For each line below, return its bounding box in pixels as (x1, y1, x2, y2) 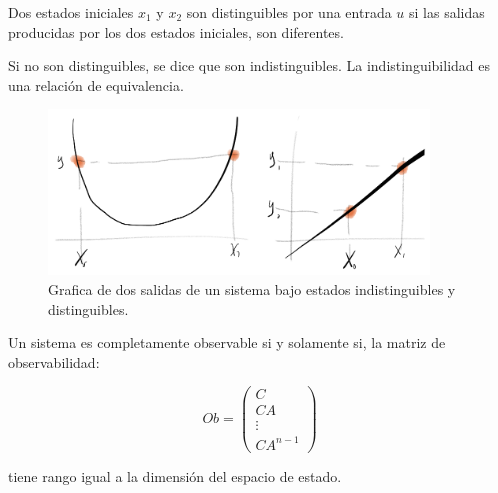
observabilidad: (8, 351, 100, 372)
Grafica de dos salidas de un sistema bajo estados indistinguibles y (48, 278, 456, 299)
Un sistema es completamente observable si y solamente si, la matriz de (8, 332, 446, 353)
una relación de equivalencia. (8, 74, 184, 95)
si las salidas (409, 2, 485, 22)
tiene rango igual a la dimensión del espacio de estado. (8, 465, 342, 486)
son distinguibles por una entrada (186, 2, 392, 22)
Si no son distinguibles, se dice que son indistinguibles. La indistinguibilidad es (8, 55, 491, 76)
